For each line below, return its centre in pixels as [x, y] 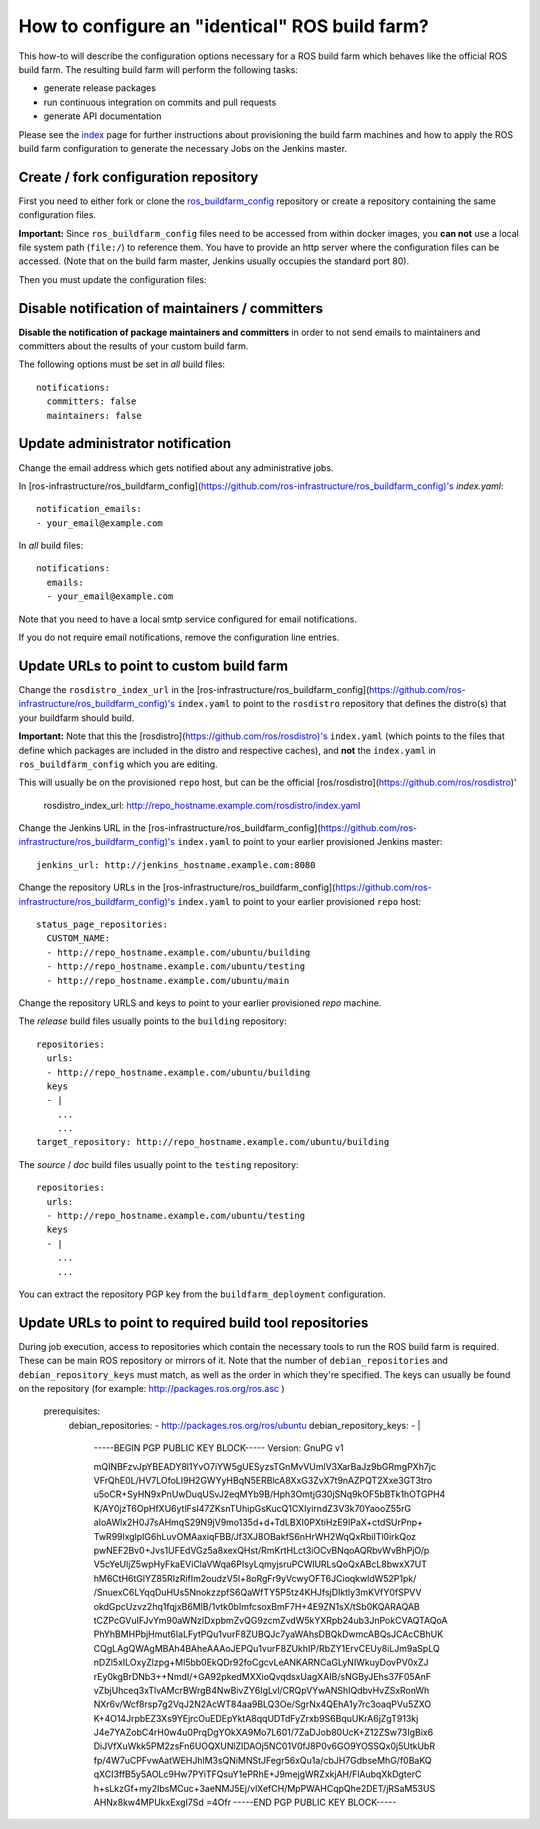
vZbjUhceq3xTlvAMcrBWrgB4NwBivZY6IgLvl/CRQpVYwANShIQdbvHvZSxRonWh [261, 1690]
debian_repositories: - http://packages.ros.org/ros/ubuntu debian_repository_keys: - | [244, 1425]
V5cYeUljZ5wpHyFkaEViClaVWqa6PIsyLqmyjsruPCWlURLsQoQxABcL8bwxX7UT [260, 1564]
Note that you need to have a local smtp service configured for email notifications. [187, 619]
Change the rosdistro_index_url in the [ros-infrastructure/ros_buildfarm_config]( [194, 689]
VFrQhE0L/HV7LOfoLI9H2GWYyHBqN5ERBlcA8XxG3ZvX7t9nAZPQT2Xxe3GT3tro [263, 1481]
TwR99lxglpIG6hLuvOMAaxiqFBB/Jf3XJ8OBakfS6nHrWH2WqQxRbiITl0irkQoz [255, 1536]
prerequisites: [72, 1411]
